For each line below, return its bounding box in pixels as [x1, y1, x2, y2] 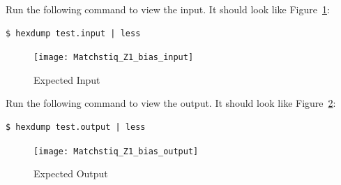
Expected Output [33, 166, 108, 181]
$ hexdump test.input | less [6, 28, 141, 38]
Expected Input [33, 72, 100, 87]
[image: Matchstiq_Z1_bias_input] [33, 52, 194, 63]
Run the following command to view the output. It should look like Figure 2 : [6, 96, 336, 110]
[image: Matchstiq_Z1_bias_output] [33, 146, 199, 156]
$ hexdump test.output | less [6, 122, 146, 133]
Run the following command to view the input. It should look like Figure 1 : [6, 2, 330, 16]
